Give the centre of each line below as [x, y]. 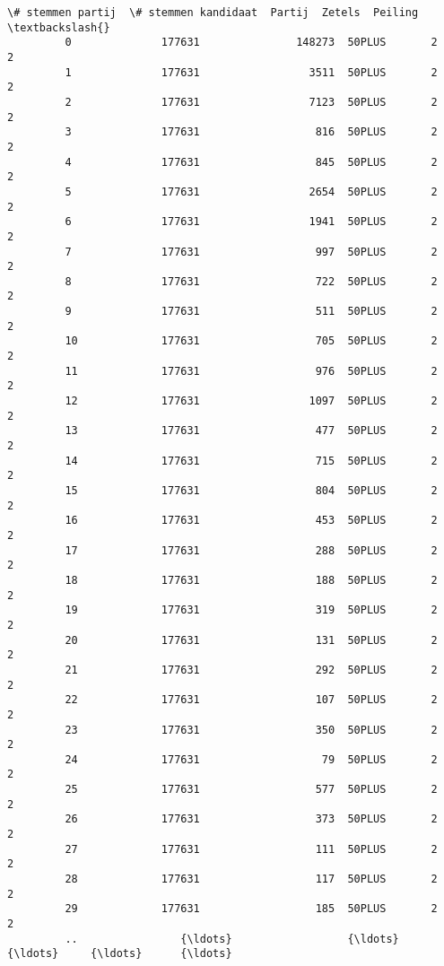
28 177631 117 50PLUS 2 [251, 879]
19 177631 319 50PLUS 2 [251, 610]
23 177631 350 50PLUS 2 [251, 730]
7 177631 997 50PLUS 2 [251, 252]
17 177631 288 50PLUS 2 [251, 550]
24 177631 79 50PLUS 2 [251, 759]
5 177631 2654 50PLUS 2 [251, 191]
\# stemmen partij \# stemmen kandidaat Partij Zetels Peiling [213, 13]
